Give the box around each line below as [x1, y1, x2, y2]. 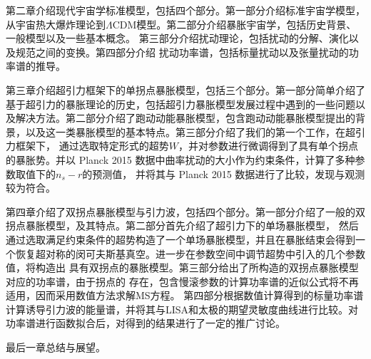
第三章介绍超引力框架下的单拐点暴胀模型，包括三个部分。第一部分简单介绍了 [6, 82, 365, 97]
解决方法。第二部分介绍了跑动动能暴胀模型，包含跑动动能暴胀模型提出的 [15, 110, 355, 125]
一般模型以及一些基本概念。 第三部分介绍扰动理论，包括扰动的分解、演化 [6, 31, 349, 46]
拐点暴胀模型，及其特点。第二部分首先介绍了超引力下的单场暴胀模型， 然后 [6, 218, 359, 233]
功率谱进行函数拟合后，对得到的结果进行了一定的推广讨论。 [6, 316, 285, 331]
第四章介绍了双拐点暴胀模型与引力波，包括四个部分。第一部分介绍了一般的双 [6, 204, 365, 219]
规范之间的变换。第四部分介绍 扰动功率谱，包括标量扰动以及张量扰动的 [15, 44, 349, 59]
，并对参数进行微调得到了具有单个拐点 [178, 138, 358, 153]
